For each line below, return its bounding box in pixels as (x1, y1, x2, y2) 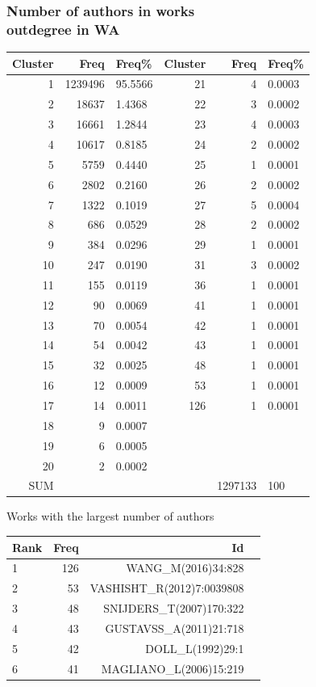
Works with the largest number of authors (6, 508, 214, 525)
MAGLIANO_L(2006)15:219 (101, 660, 244, 676)
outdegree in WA (6, 19, 120, 39)
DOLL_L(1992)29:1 (145, 639, 244, 656)
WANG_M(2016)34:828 (126, 559, 244, 576)
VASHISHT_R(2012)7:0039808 (89, 580, 244, 596)
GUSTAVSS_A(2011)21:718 (105, 619, 244, 636)
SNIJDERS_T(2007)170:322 (103, 600, 244, 617)
